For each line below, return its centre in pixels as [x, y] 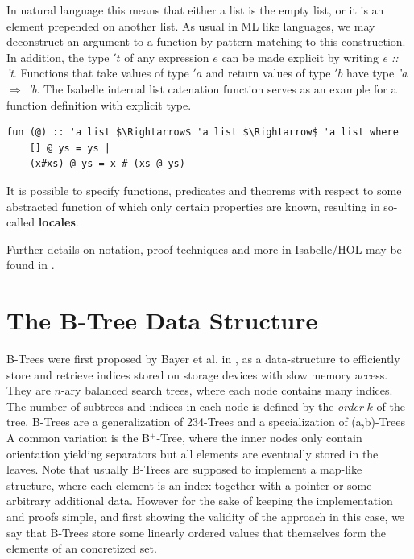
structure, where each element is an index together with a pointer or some [189, 484]
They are [29, 390]
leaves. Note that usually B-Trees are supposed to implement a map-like [184, 469]
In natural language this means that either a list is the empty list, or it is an [195, 10]
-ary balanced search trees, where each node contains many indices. [227, 390]
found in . [31, 265]
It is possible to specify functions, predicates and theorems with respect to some [204, 190]
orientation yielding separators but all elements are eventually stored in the [193, 453]
